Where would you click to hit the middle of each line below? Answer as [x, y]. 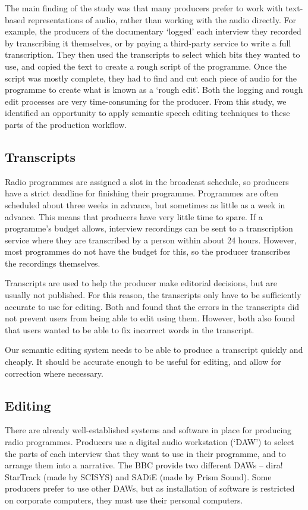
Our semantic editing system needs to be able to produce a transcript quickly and [154, 350]
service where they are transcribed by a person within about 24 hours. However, [151, 240]
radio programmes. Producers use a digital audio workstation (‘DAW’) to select [150, 442]
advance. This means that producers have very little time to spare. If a [134, 216]
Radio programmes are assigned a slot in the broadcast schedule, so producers [147, 181]
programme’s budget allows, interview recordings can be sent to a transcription [149, 228]
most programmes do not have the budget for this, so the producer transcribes [148, 251]
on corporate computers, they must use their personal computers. [124, 500]
